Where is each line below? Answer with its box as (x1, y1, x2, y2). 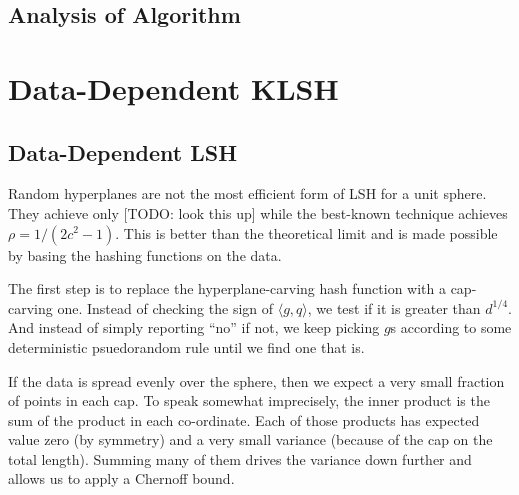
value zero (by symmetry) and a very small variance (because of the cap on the (8, 429, 493, 450)
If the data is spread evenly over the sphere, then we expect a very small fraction (8, 370, 505, 391)
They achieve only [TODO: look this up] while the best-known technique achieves (8, 202, 508, 223)
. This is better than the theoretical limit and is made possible (115, 222, 498, 243)
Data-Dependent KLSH (8, 67, 339, 108)
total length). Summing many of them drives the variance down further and (8, 448, 472, 469)
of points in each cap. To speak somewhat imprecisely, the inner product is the (8, 390, 490, 411)
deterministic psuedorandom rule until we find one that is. (8, 336, 365, 357)
